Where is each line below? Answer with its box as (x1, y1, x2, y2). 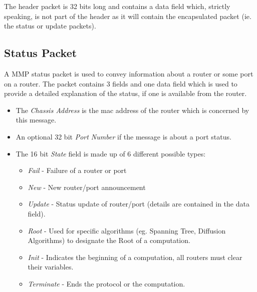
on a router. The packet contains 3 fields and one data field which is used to (4, 78, 237, 88)
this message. (16, 114, 57, 125)
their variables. (28, 261, 74, 272)
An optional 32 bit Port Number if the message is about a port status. (16, 131, 231, 141)
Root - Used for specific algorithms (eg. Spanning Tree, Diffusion (28, 225, 226, 235)
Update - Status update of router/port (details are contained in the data (28, 198, 249, 209)
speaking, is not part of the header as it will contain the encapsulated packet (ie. (4, 10, 251, 21)
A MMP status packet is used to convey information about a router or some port (4, 68, 253, 78)
